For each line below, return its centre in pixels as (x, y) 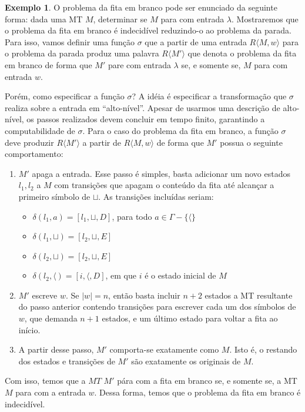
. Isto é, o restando (263, 349)
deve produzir (29, 142)
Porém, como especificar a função (65, 96)
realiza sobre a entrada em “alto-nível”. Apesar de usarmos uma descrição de (143, 107)
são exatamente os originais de (186, 361)
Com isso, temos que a (45, 381)
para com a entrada (51, 392)
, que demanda (51, 318)
